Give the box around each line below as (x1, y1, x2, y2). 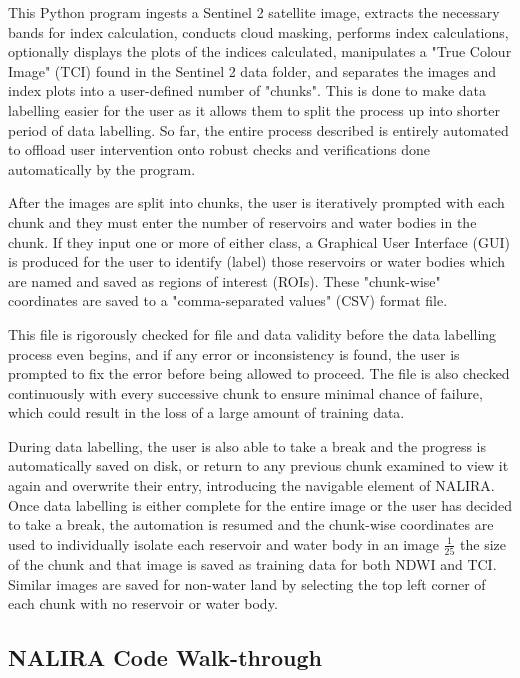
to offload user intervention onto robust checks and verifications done (8, 139, 431, 160)
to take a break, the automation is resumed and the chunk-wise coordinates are (8, 514, 494, 535)
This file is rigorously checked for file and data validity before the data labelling (8, 323, 497, 344)
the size (460, 533, 506, 554)
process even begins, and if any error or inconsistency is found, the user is (8, 343, 460, 364)
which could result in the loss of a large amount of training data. (8, 402, 405, 423)
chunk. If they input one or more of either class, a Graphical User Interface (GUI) (8, 231, 510, 252)
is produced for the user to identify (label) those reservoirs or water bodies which (8, 251, 505, 272)
